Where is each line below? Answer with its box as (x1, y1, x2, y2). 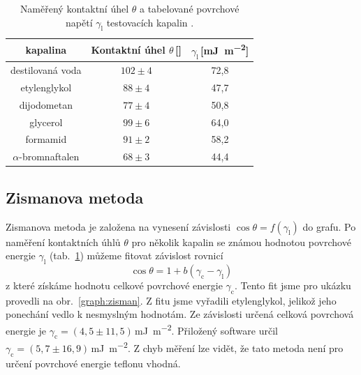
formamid (25, 132, 67, 146)
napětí (66, 15, 93, 29)
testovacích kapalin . (106, 15, 194, 29)
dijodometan (19, 97, 73, 112)
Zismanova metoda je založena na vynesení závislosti (6, 219, 231, 234)
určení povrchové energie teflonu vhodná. (6, 355, 181, 370)
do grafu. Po (302, 219, 356, 234)
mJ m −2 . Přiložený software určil (135, 321, 278, 337)
